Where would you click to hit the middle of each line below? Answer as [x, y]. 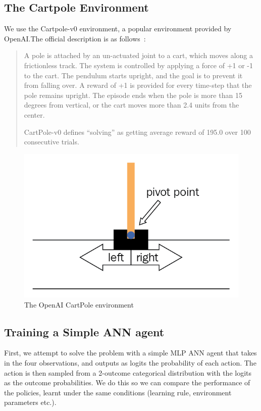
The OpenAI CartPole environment [79, 304]
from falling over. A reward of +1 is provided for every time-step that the [138, 85]
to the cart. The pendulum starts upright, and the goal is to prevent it [133, 75]
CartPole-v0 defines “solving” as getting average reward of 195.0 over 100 [137, 132]
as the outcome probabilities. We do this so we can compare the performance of [127, 382]
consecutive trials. [51, 142]
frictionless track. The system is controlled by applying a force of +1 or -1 [139, 65]
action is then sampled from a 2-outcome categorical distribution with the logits [128, 372]
